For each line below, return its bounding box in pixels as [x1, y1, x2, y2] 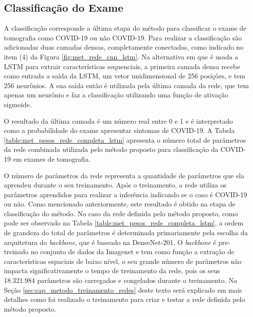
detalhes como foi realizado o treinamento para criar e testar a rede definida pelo [4, 294, 245, 304]
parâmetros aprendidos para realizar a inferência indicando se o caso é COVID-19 [4, 189, 247, 199]
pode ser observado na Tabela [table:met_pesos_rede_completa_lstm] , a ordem [4, 218, 244, 228]
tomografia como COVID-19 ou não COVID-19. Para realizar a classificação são [4, 32, 242, 42]
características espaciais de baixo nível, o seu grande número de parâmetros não [4, 256, 242, 266]
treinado [4, 246, 29, 257]
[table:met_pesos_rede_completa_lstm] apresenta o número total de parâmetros [4, 134, 246, 145]
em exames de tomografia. [13, 153, 90, 164]
